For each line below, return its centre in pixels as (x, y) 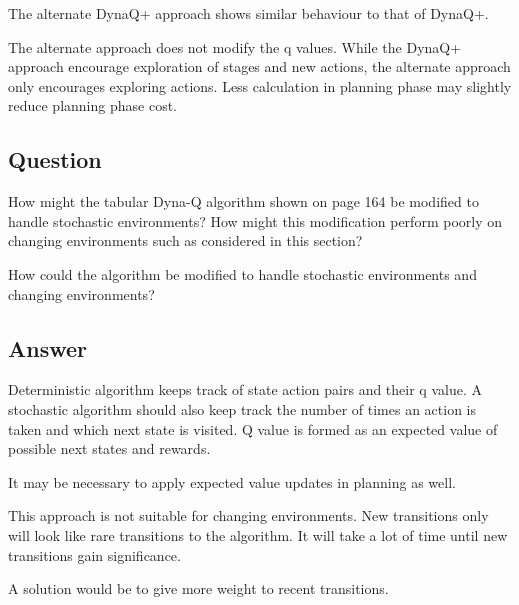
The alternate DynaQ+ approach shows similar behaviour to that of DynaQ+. (248, 13)
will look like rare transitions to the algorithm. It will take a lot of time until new (258, 534)
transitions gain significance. (94, 554)
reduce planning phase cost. (92, 105)
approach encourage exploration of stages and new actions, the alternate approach (259, 66)
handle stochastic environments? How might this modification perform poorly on (255, 220)
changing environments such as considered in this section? (185, 240)
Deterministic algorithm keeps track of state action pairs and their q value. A (245, 389)
